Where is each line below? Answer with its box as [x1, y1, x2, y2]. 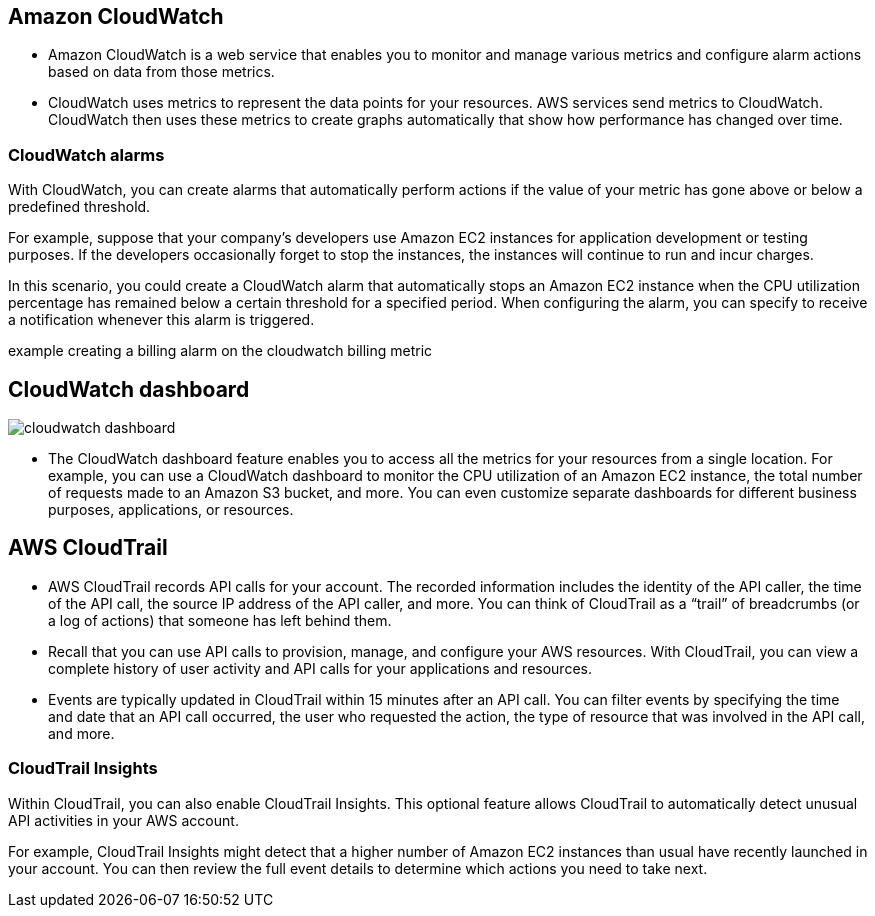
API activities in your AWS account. [8, 811, 239, 829]
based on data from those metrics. [48, 63, 275, 81]
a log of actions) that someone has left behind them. [48, 611, 392, 629]
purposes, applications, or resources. [48, 501, 294, 519]
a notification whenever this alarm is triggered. [8, 311, 315, 329]
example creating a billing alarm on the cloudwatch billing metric [8, 342, 433, 360]
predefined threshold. [8, 198, 151, 216]
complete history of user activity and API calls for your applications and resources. [48, 659, 592, 677]
